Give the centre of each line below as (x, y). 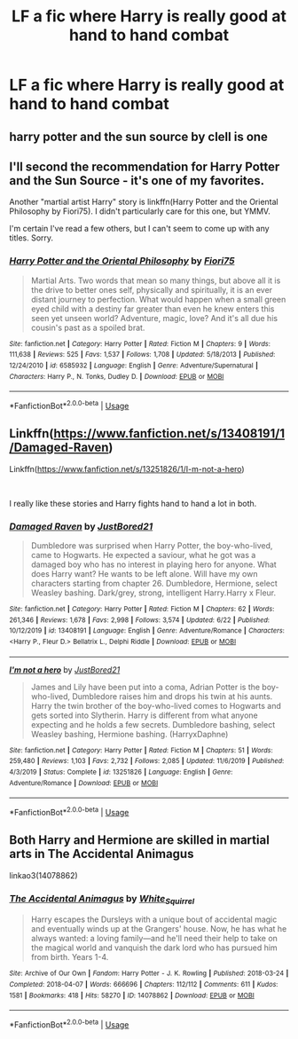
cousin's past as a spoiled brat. (88, 327)
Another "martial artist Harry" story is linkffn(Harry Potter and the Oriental (144, 202)
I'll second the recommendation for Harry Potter (145, 166)
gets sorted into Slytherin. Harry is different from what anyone (145, 715)
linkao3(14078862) (43, 875)
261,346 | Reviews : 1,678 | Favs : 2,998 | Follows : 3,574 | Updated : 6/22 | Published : (140, 620)
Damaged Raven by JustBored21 (81, 526)
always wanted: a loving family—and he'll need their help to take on (154, 939)
